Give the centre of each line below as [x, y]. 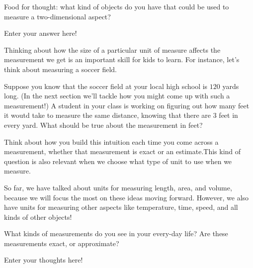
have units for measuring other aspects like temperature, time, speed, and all [121, 207]
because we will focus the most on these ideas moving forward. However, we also [126, 197]
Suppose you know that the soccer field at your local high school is [106, 86]
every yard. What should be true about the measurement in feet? [103, 125]
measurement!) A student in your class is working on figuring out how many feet [127, 105]
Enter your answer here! [41, 33]
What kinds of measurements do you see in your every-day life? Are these [116, 233]
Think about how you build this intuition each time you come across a [111, 141]
